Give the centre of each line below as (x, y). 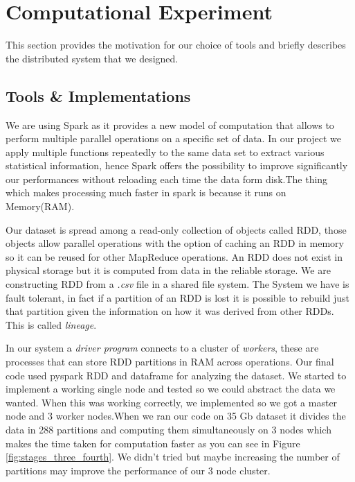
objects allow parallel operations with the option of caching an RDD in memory (175, 243)
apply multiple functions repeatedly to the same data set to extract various (165, 152)
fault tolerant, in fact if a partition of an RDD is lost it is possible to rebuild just (178, 297)
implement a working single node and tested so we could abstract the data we (171, 389)
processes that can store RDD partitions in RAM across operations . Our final (170, 362)
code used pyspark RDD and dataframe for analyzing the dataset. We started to (176, 375)
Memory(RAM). (40, 206)
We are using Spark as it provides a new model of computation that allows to (170, 124)
